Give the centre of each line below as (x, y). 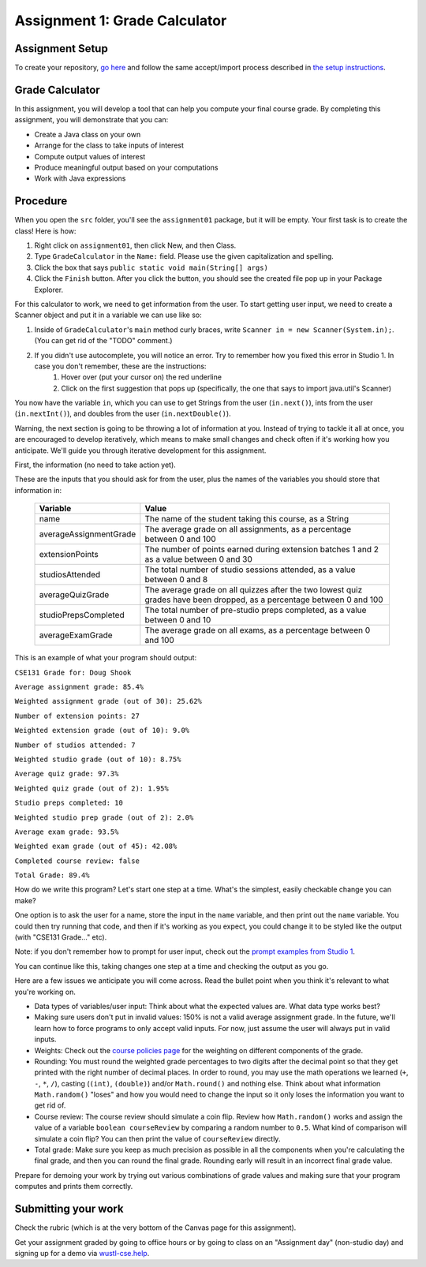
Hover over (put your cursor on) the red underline (142, 377)
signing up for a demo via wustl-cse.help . (82, 1253)
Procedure (41, 201)
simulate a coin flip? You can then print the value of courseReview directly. (157, 1138)
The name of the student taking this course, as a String (247, 519)
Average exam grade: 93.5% (67, 832)
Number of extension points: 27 (77, 716)
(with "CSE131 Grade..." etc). (61, 937)
